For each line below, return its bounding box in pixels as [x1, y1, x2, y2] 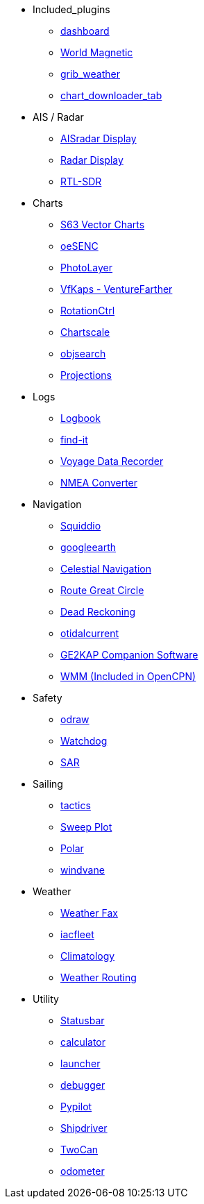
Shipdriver [60, 1122, 108, 1134]
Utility [33, 993, 59, 1005]
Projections [60, 369, 112, 381]
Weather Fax [60, 907, 118, 919]
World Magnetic [60, 46, 133, 58]
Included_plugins [33, 3, 110, 15]
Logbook [60, 412, 101, 424]
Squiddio [60, 520, 101, 532]
